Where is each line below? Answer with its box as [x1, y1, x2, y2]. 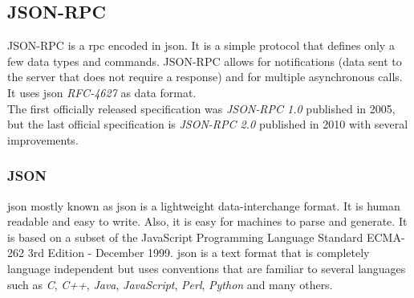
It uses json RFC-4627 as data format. [7, 84, 197, 100]
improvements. [7, 131, 79, 148]
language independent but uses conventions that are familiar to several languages [7, 259, 406, 276]
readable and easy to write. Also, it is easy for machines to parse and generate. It [7, 213, 408, 230]
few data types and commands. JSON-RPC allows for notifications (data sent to [7, 52, 402, 69]
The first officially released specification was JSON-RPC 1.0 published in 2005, [7, 100, 396, 116]
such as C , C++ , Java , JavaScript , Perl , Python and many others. [7, 276, 333, 292]
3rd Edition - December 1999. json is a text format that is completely [27, 244, 370, 261]
